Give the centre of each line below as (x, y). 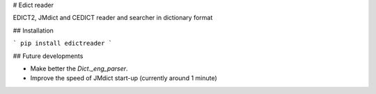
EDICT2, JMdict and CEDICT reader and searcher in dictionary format (113, 18)
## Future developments (48, 56)
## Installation (33, 30)
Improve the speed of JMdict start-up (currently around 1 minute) (124, 78)
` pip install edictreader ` (63, 44)
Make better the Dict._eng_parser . (79, 68)
